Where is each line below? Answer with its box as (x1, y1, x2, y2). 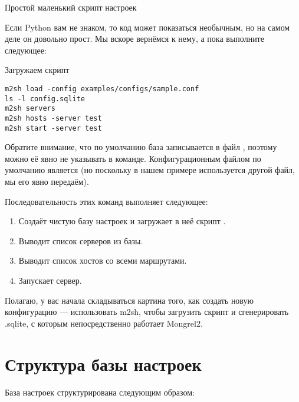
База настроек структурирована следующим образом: (5, 386, 195, 398)
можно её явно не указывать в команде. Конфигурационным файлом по (5, 152, 261, 164)
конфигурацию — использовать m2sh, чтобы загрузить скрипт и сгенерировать (5, 305, 289, 318)
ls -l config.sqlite (5, 94, 86, 103)
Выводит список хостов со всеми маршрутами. (18, 254, 187, 267)
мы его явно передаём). (5, 175, 89, 188)
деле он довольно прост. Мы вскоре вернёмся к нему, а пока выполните (5, 32, 264, 45)
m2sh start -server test (5, 124, 102, 132)
